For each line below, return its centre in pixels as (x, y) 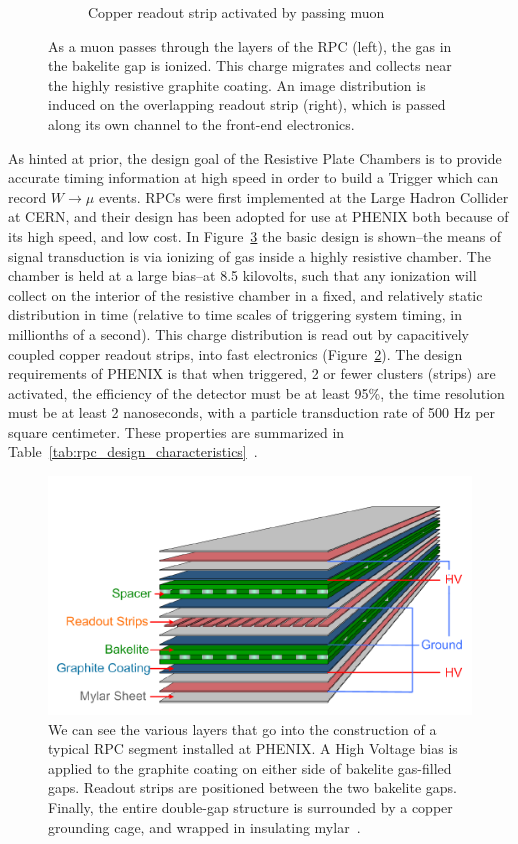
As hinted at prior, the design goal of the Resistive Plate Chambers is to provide (255, 157)
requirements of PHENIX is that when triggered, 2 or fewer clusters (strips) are (252, 373)
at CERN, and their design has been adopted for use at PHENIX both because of (258, 216)
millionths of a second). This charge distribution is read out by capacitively (238, 333)
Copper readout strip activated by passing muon (236, 12)
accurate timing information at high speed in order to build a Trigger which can (253, 177)
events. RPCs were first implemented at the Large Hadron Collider (303, 196)
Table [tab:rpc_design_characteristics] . (133, 451)
